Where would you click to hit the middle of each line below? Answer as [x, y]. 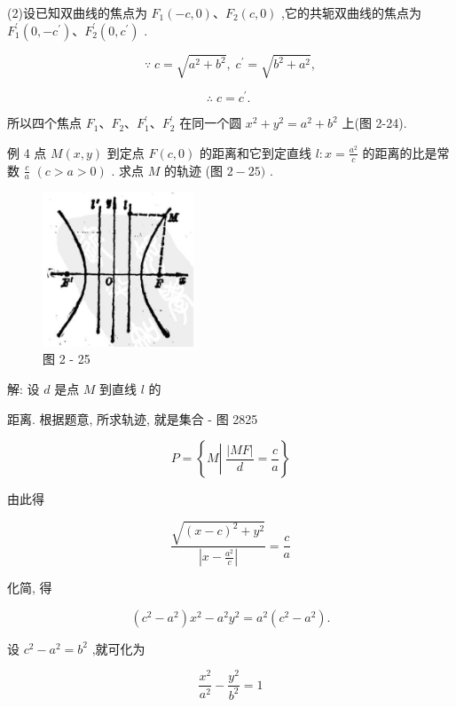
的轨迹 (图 [193, 170]
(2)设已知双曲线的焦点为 [77, 12]
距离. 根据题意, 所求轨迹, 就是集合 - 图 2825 [133, 418]
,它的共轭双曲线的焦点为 [351, 12]
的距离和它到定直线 [255, 152]
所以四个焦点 [44, 123]
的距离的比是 [400, 152]
